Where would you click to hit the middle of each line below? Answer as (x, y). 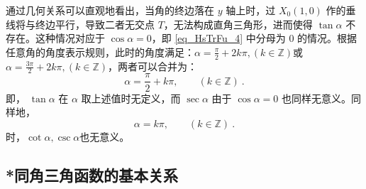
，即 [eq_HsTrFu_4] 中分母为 (218, 38)
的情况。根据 (327, 38)
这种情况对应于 (70, 38)
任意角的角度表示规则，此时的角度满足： (100, 52)
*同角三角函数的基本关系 (92, 174)
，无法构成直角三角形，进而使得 (238, 24)
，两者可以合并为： (152, 66)
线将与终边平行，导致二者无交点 (80, 24)
